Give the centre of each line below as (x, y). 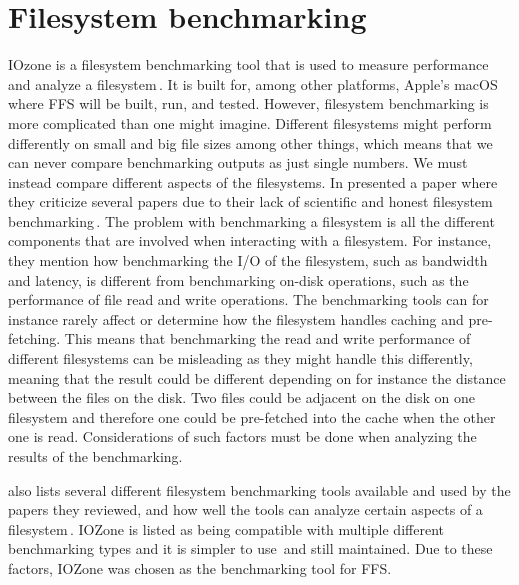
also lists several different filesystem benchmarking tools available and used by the (259, 489)
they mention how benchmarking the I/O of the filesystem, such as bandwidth (248, 260)
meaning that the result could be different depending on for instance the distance (257, 377)
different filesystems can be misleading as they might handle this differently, (240, 358)
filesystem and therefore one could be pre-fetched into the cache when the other (252, 416)
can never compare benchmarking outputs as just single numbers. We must (238, 162)
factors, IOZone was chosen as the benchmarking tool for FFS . (200, 567)
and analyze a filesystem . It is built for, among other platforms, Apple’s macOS (253, 83)
